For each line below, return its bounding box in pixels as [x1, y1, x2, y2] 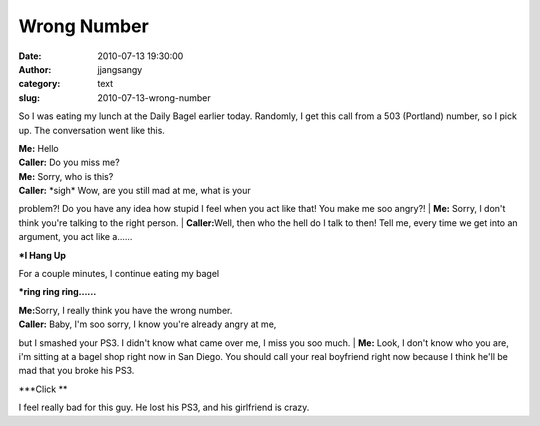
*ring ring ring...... [18, 286, 97, 298]
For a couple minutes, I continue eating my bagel [18, 268, 220, 280]
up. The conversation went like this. [18, 124, 165, 136]
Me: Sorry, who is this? [18, 170, 114, 182]
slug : [18, 91, 40, 104]
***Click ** [18, 383, 68, 395]
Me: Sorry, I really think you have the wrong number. [18, 304, 233, 316]
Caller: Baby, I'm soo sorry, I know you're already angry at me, [18, 318, 277, 330]
